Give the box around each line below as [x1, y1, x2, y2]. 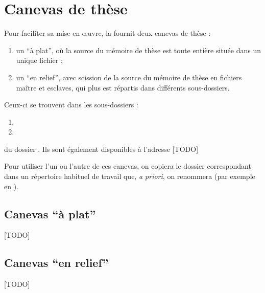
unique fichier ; [16, 55, 63, 65]
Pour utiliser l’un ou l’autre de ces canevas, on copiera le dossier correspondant [4, 161, 251, 171]
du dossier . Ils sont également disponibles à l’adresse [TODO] [4, 143, 199, 154]
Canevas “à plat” [4, 206, 96, 221]
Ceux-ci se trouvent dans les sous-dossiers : [4, 99, 138, 110]
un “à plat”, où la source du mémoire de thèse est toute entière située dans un [16, 44, 261, 55]
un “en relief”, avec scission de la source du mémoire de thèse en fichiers [16, 72, 242, 82]
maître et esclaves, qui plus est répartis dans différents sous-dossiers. [16, 82, 230, 93]
